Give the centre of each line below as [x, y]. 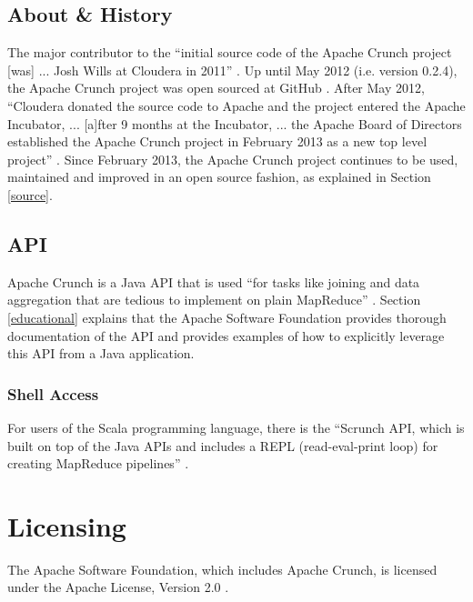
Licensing [67, 525]
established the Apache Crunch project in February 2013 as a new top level [217, 141]
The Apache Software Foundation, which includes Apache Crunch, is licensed [222, 569]
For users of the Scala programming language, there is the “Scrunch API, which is [236, 427]
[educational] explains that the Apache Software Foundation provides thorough [227, 317]
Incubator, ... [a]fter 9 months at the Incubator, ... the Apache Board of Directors [235, 123]
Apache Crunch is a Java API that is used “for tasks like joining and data [214, 281]
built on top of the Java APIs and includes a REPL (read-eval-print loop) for [223, 445]
